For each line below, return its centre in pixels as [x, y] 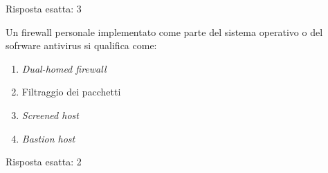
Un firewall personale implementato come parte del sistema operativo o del [164, 31]
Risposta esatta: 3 [44, 8]
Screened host [50, 115]
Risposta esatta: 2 [44, 162]
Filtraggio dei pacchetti [71, 92]
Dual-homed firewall [64, 68]
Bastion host [48, 138]
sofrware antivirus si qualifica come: [81, 45]
